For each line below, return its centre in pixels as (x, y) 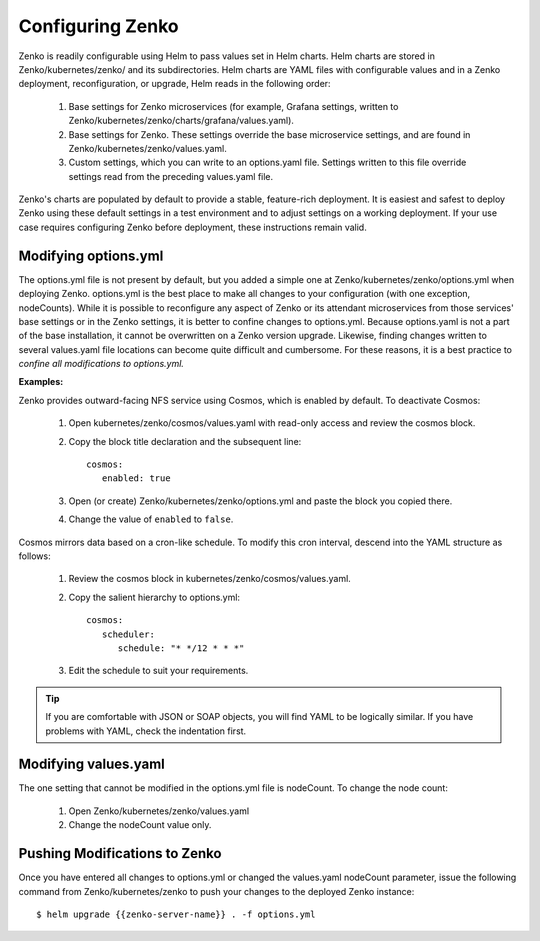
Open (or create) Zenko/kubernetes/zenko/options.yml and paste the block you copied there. (260, 501)
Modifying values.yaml (91, 764)
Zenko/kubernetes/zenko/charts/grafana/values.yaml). (181, 121)
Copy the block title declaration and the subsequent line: (185, 441)
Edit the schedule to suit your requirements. (158, 671)
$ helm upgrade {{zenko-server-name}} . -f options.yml (176, 914)
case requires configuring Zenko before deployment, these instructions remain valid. (192, 227)
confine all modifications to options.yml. (101, 364)
